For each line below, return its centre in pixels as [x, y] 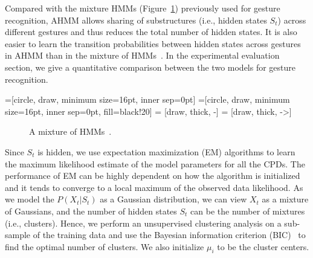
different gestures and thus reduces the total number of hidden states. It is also [151, 32]
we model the [30, 199]
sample [18, 235]
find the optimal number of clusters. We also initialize [105, 246]
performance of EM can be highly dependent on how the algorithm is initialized [153, 176]
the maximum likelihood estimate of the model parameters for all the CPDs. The [155, 163]
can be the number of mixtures [248, 211]
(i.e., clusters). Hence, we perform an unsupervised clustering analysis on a [143, 223]
